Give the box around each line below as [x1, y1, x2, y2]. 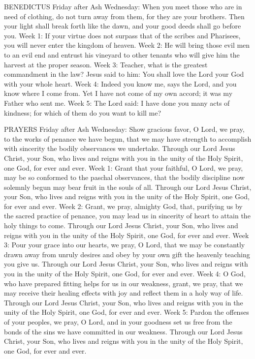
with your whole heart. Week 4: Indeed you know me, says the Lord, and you [4, 78, 237, 89]
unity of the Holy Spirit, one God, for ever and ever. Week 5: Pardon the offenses [4, 307, 249, 317]
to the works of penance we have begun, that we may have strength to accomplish [4, 133, 252, 144]
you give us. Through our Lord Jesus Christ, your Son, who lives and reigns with [4, 259, 248, 269]
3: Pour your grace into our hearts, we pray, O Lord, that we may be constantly [4, 239, 245, 250]
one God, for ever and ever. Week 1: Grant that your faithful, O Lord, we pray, [4, 162, 243, 173]
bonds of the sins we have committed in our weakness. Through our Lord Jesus [4, 326, 243, 336]
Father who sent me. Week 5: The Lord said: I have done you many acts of [4, 97, 230, 108]
